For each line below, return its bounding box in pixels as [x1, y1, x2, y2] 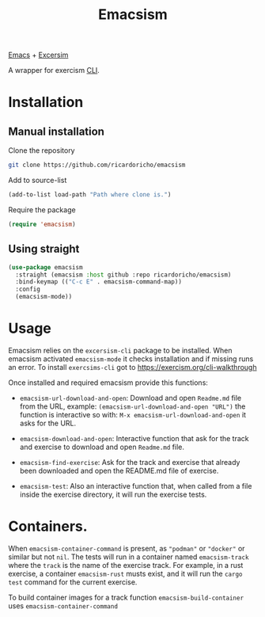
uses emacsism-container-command [8, 600, 119, 611]
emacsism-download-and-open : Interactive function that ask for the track [19, 433, 249, 443]
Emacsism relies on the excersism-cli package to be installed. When [8, 345, 233, 355]
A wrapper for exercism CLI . [8, 66, 100, 75]
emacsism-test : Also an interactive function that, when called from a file [19, 481, 252, 490]
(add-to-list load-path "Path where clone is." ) [8, 191, 172, 199]
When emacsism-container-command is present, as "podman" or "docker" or [8, 543, 245, 553]
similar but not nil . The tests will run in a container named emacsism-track [8, 552, 249, 562]
